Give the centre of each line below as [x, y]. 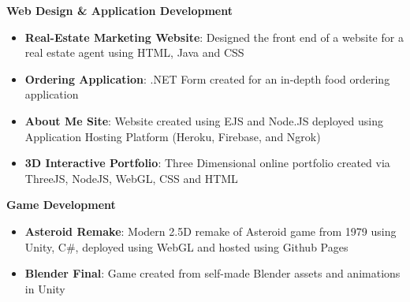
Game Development [61, 205]
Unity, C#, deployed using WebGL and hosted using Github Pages [186, 246]
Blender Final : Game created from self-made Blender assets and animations [212, 273]
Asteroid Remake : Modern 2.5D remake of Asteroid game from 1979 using [211, 231]
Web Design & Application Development [119, 10]
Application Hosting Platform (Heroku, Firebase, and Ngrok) [173, 136]
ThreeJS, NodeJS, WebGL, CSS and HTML [131, 178]
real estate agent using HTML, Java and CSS [134, 52]
